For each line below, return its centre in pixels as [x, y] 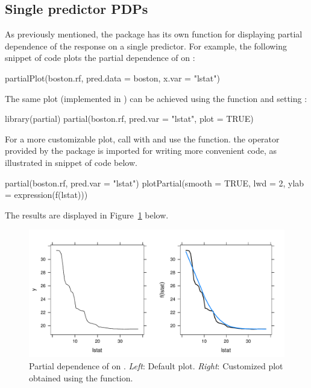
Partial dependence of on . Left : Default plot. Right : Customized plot [156, 365]
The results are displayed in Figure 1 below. [87, 215]
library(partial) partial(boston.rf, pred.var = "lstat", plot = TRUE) [129, 119]
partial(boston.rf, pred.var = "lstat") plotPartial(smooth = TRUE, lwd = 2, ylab [155, 183]
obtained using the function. [81, 377]
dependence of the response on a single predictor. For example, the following [146, 46]
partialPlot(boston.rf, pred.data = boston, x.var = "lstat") [112, 78]
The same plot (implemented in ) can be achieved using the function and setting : [156, 98]
